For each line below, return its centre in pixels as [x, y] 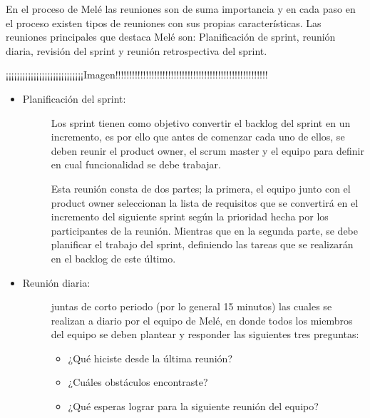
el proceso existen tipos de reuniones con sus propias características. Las [164, 22]
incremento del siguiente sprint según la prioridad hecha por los [190, 216]
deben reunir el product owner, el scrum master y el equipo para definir [207, 150]
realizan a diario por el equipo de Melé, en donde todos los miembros [202, 320]
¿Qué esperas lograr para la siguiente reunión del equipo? [193, 406]
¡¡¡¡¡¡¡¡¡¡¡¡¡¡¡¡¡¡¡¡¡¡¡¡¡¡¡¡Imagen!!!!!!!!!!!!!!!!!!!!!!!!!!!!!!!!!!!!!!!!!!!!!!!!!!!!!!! [137, 75]
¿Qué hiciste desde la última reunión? [150, 358]
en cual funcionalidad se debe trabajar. [136, 164]
